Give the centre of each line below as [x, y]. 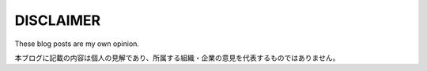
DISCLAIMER [58, 20]
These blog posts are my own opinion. [77, 44]
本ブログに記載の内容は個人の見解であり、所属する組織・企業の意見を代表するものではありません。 [177, 58]
